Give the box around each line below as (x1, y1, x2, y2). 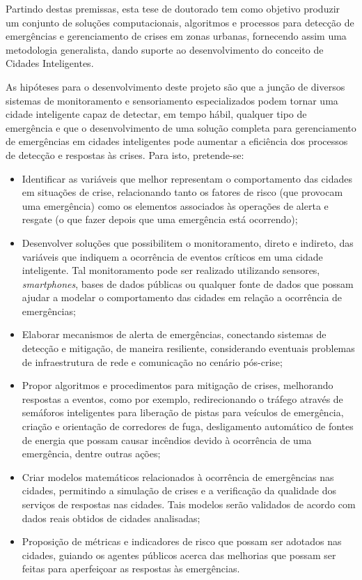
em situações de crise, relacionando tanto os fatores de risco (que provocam (22, 185, 343, 199)
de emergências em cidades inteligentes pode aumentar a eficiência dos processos (6, 134, 348, 148)
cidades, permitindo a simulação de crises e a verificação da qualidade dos (22, 483, 336, 498)
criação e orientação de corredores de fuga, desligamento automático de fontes (22, 419, 354, 434)
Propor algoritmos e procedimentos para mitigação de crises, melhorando (22, 378, 333, 392)
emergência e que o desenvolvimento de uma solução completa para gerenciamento (6, 120, 356, 135)
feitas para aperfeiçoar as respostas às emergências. (22, 561, 240, 576)
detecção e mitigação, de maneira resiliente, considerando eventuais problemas (22, 341, 355, 356)
